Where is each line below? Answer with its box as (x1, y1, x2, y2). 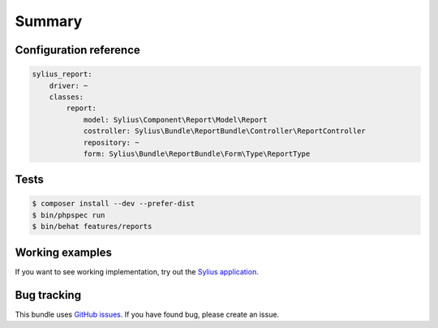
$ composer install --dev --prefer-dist (32, 199, 195, 209)
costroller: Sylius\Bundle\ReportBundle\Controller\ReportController (83, 127, 367, 136)
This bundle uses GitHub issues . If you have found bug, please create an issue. (15, 309, 280, 319)
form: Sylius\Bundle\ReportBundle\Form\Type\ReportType (83, 149, 311, 158)
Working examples (15, 245, 113, 259)
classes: (49, 92, 84, 101)
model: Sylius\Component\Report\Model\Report (83, 114, 268, 124)
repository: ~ (83, 138, 140, 147)
